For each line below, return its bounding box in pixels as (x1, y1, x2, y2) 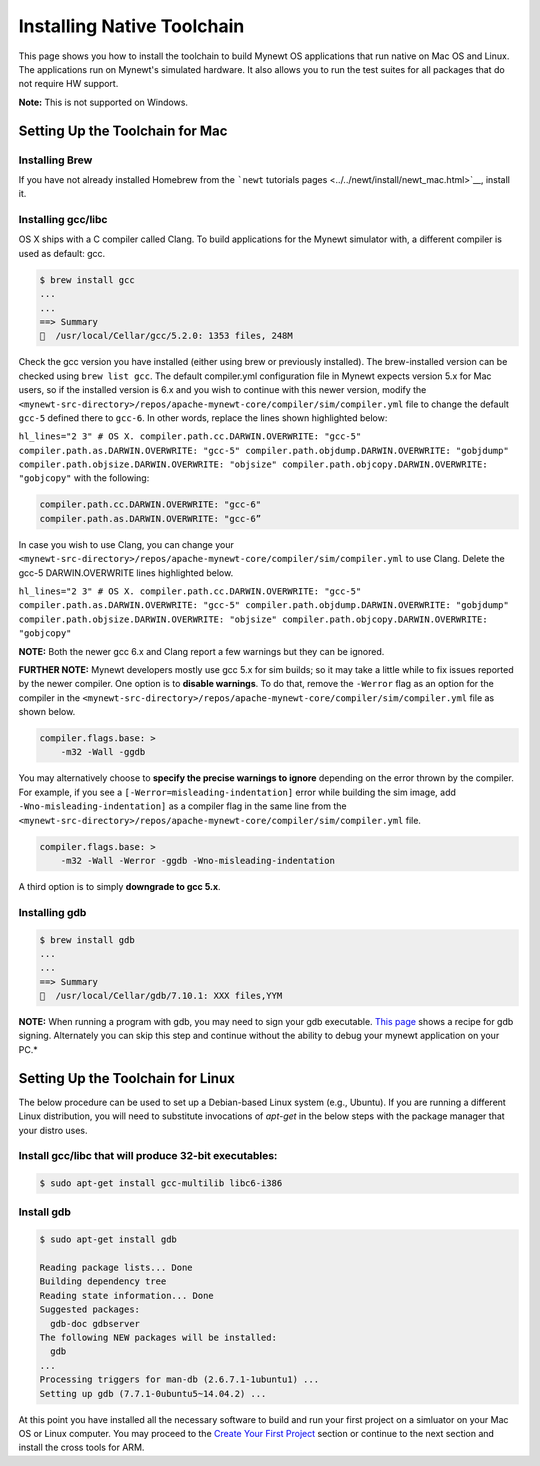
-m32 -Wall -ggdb (60, 746, 146, 758)
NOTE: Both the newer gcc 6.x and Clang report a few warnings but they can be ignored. (18, 645, 385, 657)
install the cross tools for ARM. (18, 1441, 145, 1454)
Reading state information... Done (39, 1290, 214, 1301)
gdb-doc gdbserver (50, 1318, 140, 1329)
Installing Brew (18, 153, 93, 167)
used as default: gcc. (18, 247, 106, 259)
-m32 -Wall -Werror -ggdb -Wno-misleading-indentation (60, 855, 335, 867)
